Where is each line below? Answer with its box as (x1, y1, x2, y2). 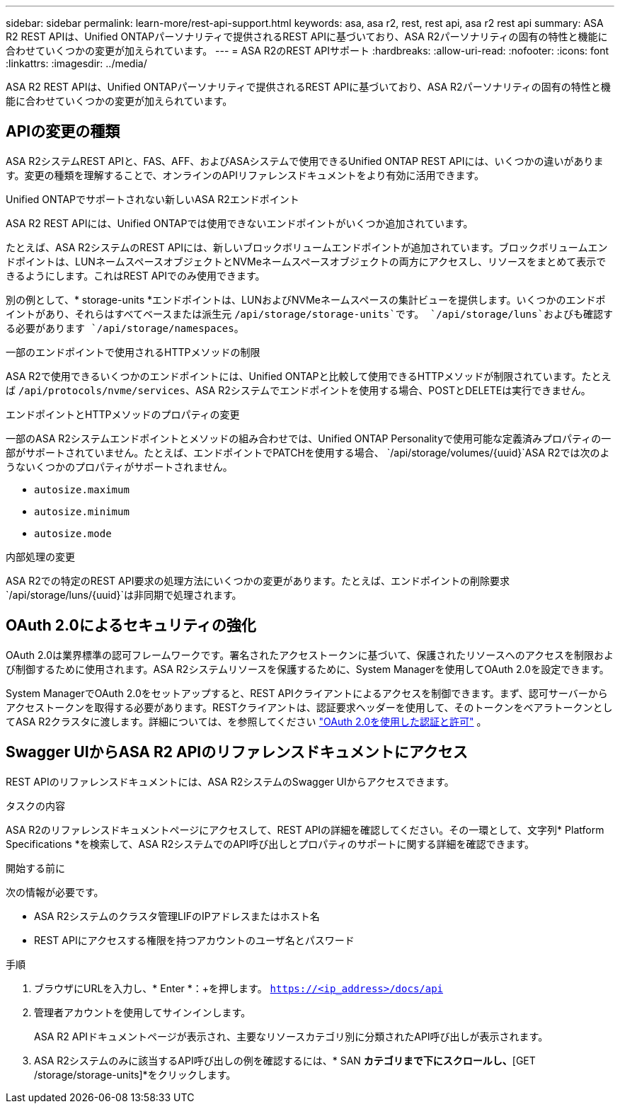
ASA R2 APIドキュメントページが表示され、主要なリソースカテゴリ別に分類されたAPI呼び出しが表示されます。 (34, 1030, 549, 1042)
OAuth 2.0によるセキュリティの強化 (6, 616, 256, 635)
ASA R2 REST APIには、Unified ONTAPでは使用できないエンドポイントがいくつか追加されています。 (6, 217, 473, 229)
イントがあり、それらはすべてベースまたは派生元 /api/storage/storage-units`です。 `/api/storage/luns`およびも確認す (6, 307, 613, 320)
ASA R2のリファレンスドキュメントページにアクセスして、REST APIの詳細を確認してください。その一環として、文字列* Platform (6, 823, 604, 836)
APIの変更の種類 (6, 122, 120, 141)
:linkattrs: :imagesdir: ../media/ (6, 57, 147, 69)
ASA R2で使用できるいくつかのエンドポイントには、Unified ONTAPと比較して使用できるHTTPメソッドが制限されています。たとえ (6, 369, 612, 382)
